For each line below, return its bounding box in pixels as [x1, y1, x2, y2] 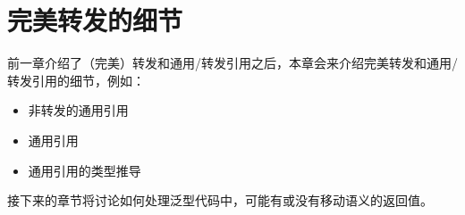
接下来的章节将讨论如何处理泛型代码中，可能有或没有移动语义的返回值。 [7, 191, 433, 210]
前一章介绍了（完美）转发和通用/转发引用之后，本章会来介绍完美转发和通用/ [7, 54, 458, 72]
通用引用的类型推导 [28, 161, 141, 179]
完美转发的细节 [7, 2, 183, 38]
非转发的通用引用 [28, 101, 129, 120]
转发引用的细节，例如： [7, 70, 145, 89]
